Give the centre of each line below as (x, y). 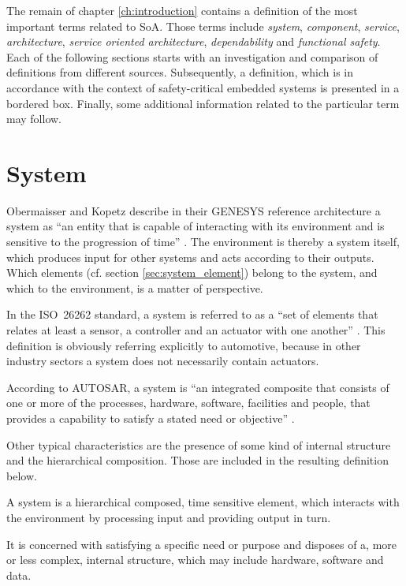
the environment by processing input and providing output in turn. (169, 517)
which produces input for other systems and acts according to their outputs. (190, 257)
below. (22, 475)
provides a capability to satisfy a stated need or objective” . (151, 418)
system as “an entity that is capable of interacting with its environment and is (196, 226)
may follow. (34, 119)
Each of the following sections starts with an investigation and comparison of (192, 56)
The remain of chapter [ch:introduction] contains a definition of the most (182, 10)
